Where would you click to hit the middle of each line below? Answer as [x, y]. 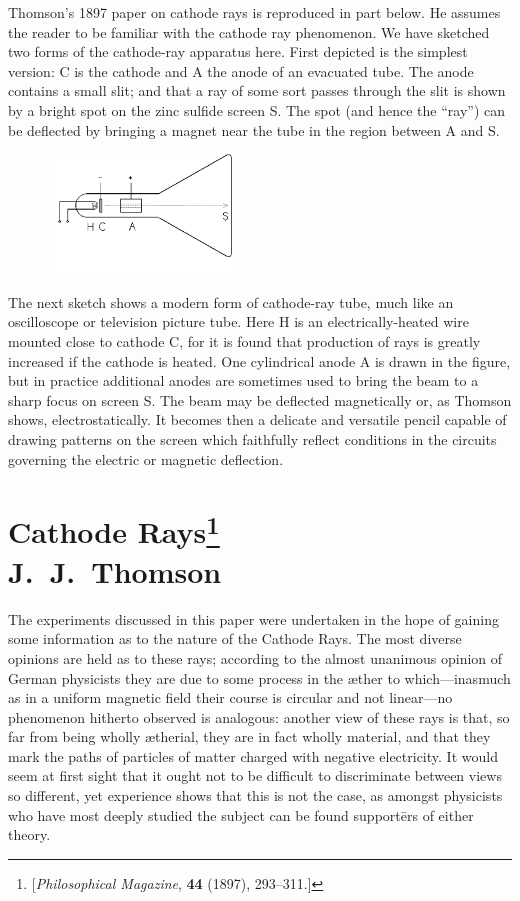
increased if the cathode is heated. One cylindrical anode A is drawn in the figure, [259, 360]
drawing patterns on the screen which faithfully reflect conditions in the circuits [252, 438]
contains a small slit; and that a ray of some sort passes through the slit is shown [257, 90]
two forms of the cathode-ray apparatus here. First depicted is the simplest [238, 51]
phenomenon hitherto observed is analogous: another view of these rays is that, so [259, 716]
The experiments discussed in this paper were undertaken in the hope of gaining [253, 618]
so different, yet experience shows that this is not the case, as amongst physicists [255, 795]
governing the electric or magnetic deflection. [146, 458]
